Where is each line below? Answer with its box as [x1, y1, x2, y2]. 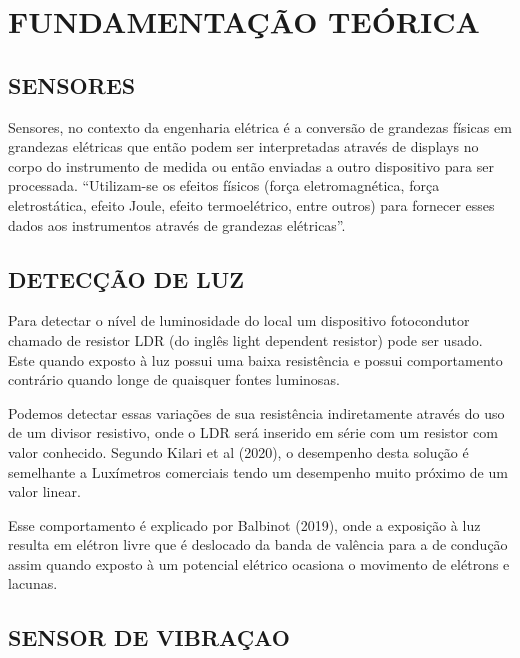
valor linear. [8, 481, 81, 502]
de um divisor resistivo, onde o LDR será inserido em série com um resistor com [8, 422, 498, 443]
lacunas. [8, 573, 58, 594]
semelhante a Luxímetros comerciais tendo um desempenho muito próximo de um [8, 461, 508, 482]
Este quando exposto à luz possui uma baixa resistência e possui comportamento [8, 349, 503, 370]
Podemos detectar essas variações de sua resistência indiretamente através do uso [8, 402, 505, 423]
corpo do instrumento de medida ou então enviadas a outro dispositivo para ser [8, 155, 494, 176]
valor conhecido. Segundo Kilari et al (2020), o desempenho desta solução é [8, 441, 469, 462]
